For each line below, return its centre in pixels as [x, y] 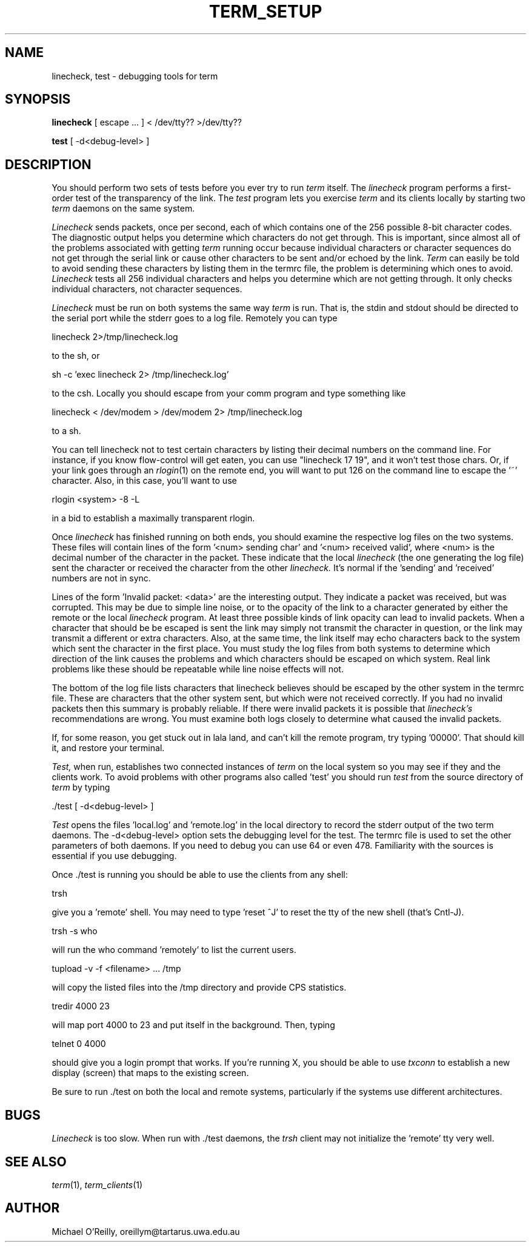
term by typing [81, 787]
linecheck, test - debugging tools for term [135, 76]
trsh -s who [75, 931]
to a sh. [66, 431]
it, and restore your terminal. [108, 748]
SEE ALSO [36, 1162]
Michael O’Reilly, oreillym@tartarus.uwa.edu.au [146, 1231]
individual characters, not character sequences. [147, 289]
